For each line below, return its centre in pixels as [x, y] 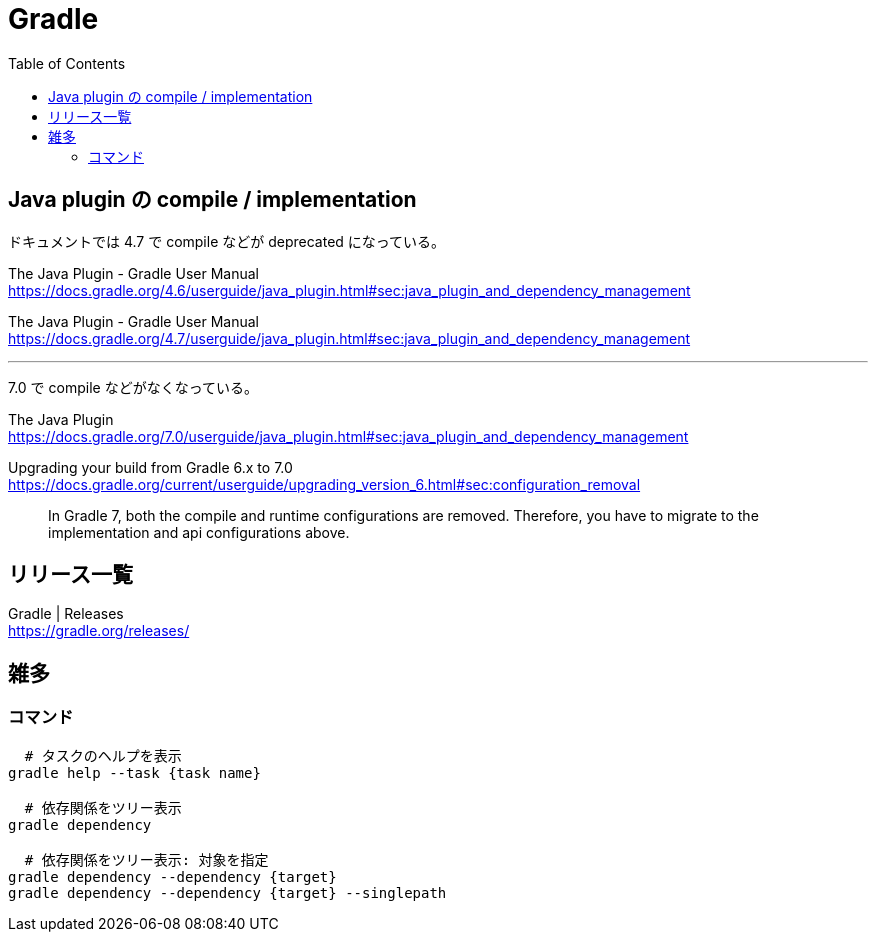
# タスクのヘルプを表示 [103, 755]
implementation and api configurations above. [199, 532]
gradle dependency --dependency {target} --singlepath [227, 892]
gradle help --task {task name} [134, 772]
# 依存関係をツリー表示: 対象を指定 [146, 859]
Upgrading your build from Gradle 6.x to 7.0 [150, 467]
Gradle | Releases [66, 614]
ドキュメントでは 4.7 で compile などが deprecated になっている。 [227, 241]
